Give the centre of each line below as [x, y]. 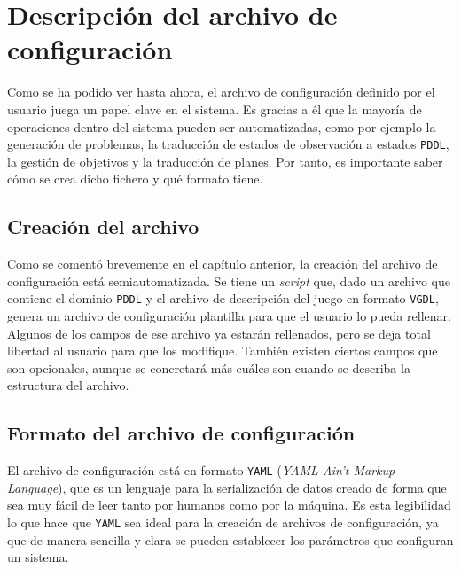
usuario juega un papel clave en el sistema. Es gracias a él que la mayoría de [215, 109]
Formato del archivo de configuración [181, 433]
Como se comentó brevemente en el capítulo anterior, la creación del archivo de [223, 264]
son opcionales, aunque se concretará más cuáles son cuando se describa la [209, 367]
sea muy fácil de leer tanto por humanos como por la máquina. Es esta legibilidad [229, 505]
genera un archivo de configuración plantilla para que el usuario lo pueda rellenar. [229, 315]
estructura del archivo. [68, 385]
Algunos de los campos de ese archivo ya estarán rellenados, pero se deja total [219, 333]
